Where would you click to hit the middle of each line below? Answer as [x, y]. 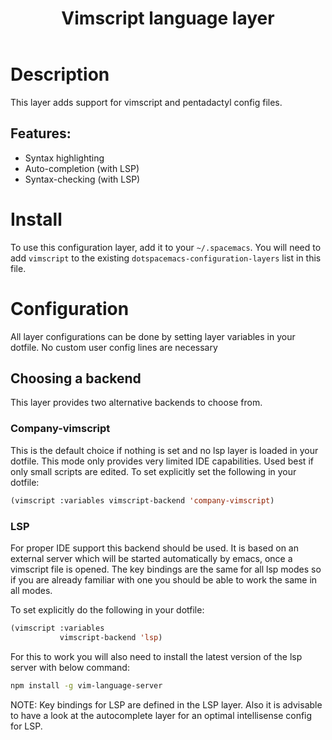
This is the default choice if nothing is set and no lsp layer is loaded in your [164, 450]
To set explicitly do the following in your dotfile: [107, 609]
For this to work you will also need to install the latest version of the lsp [156, 656]
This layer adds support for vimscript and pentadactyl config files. [146, 102]
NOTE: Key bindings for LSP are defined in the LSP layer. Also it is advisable [166, 704]
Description [60, 74]
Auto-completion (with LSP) [82, 168]
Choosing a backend [76, 378]
